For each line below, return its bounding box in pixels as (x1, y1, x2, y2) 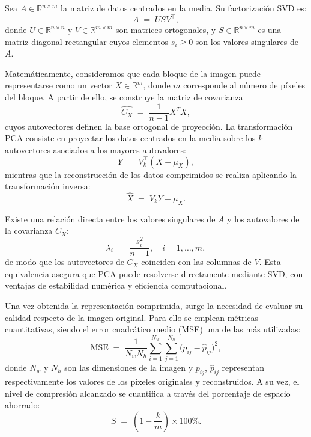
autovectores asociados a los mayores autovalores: (5, 143, 186, 156)
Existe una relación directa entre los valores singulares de (5, 212, 216, 225)
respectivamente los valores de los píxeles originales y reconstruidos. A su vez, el (5, 375, 300, 388)
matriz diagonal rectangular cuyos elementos (5, 35, 169, 47)
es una (258, 23, 282, 36)
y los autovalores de (227, 212, 300, 225)
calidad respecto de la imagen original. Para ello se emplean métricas (5, 311, 259, 323)
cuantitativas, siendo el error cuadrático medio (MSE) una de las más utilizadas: (5, 323, 301, 335)
